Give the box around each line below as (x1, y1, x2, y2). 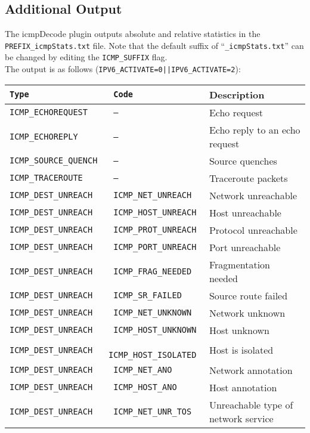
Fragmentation (209, 257, 270, 271)
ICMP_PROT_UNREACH (113, 225, 197, 235)
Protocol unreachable (209, 222, 297, 237)
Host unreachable (209, 205, 281, 219)
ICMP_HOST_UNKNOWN (113, 325, 197, 335)
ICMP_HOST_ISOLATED (108, 350, 197, 360)
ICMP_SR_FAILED (113, 290, 182, 301)
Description (209, 87, 265, 101)
